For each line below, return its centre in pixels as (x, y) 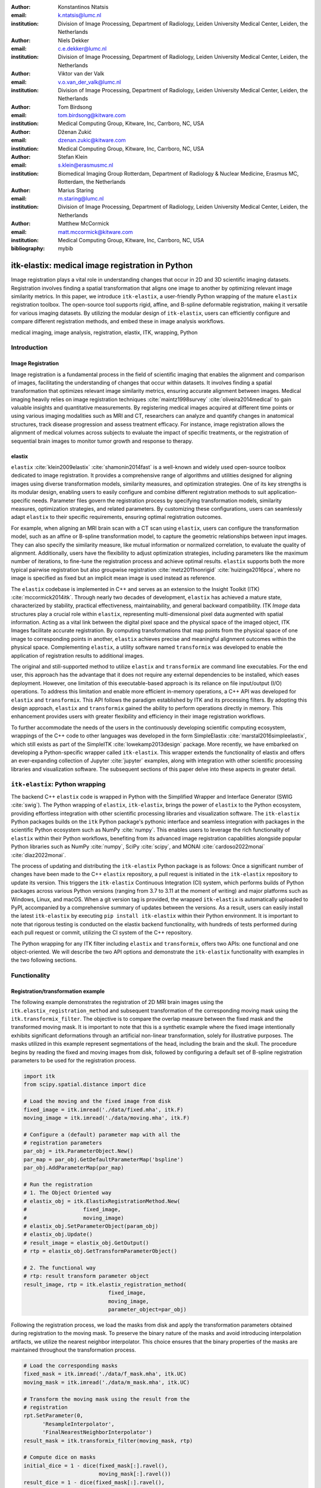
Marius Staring (76, 190)
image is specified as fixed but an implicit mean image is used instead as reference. (114, 578)
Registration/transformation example (58, 991)
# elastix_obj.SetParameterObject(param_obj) (91, 1226)
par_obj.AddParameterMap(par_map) (74, 1168)
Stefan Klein (73, 157)
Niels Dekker (73, 40)
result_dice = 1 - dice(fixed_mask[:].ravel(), (94, 1482)
